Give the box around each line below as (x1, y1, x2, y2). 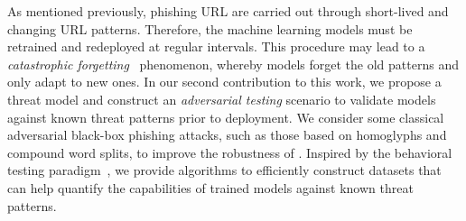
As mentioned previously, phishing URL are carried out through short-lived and (7, 2, 449, 20)
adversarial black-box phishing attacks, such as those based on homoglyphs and (7, 125, 447, 144)
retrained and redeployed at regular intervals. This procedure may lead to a (7, 37, 425, 56)
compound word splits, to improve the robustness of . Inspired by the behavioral (7, 143, 452, 161)
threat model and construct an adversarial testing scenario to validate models (7, 89, 436, 108)
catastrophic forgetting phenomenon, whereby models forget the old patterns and (7, 54, 459, 73)
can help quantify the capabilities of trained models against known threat (7, 178, 414, 197)
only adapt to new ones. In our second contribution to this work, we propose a (7, 72, 442, 91)
